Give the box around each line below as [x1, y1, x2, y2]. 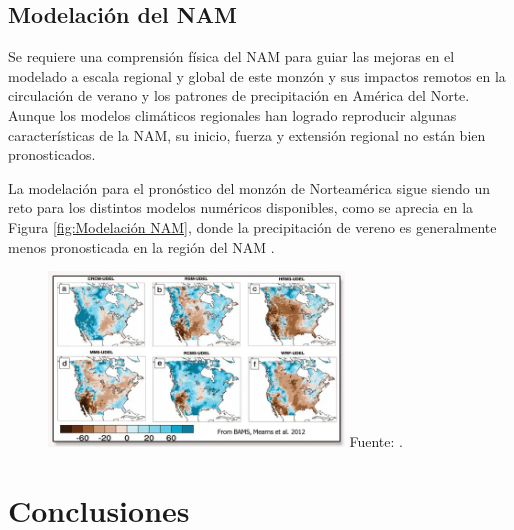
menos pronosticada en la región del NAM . [8, 236, 275, 257]
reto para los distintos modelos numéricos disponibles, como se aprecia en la [8, 197, 474, 218]
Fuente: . [349, 431, 403, 452]
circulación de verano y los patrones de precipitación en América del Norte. [8, 85, 470, 106]
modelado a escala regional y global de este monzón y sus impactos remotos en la [8, 65, 506, 86]
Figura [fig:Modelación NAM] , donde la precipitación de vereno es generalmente [8, 216, 497, 237]
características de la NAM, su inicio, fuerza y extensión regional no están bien [8, 124, 486, 145]
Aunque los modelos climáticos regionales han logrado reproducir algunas [8, 104, 457, 125]
